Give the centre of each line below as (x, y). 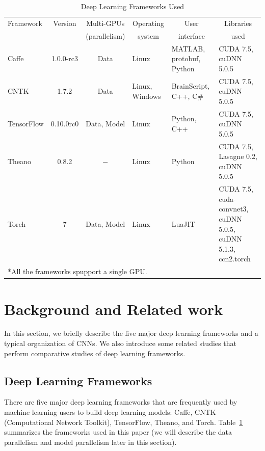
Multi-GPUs (105, 23)
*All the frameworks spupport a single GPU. (77, 271)
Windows (147, 96)
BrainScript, (191, 86)
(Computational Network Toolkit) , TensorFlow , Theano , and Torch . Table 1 (124, 422)
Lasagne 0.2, (238, 156)
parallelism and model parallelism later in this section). (90, 442)
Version (65, 23)
